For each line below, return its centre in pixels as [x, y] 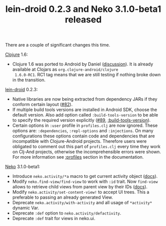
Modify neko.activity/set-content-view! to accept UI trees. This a [81, 192]
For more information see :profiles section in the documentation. [78, 157]
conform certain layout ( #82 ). [42, 105]
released [83, 20]
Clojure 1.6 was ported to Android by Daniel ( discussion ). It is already [83, 64]
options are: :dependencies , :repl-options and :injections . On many [83, 131]
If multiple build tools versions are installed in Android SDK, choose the [85, 110]
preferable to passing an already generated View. [62, 197]
